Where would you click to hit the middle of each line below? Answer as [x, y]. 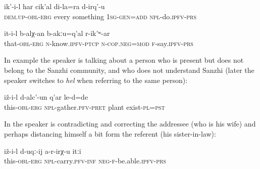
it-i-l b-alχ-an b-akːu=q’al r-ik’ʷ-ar [57, 33]
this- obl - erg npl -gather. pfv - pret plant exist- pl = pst [85, 107]
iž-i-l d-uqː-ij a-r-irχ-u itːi [43, 151]
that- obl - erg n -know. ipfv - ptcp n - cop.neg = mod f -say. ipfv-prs [99, 43]
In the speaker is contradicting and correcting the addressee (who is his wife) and [130, 124]
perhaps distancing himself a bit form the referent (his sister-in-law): [110, 133]
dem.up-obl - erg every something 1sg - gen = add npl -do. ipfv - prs [100, 16]
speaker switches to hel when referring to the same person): [96, 80]
